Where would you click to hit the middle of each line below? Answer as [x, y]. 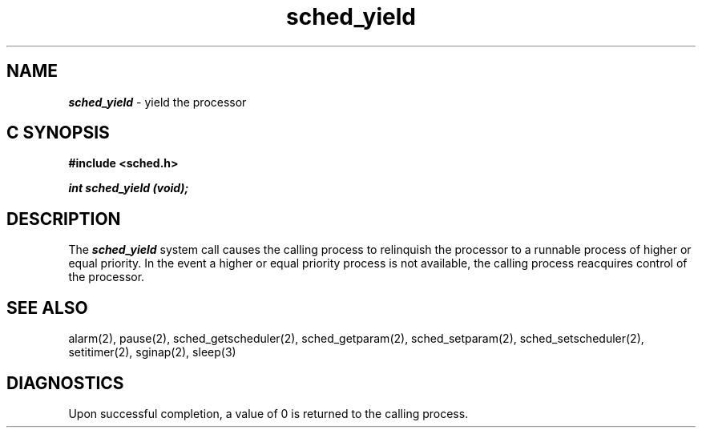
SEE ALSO [47, 307]
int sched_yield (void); [129, 188]
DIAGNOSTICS [65, 383]
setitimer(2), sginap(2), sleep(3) [152, 352]
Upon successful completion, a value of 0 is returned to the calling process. [268, 413]
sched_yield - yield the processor [157, 102]
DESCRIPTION [64, 219]
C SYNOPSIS [58, 133]
